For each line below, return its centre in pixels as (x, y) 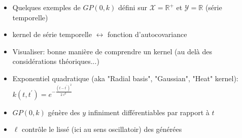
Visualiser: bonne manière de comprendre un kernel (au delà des (112, 51)
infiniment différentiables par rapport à (149, 112)
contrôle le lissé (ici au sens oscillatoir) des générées (102, 129)
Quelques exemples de (46, 7)
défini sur (133, 7)
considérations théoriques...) (56, 61)
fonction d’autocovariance (147, 34)
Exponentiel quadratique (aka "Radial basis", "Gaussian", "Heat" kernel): (125, 78)
